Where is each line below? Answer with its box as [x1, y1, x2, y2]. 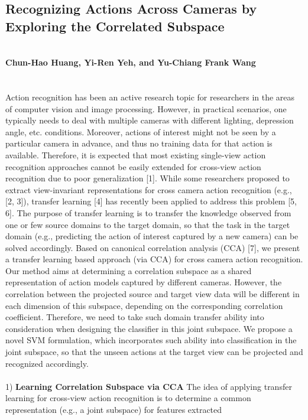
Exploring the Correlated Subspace [5, 17, 225, 35]
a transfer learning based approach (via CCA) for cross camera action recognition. [5, 253, 303, 265]
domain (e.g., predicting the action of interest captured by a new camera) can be [5, 230, 299, 242]
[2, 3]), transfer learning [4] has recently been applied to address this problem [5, [5, 195, 297, 207]
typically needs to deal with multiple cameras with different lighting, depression [5, 114, 294, 126]
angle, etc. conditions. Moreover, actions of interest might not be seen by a [5, 125, 276, 138]
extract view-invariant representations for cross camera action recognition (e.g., [5, 183, 292, 196]
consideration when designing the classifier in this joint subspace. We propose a [5, 322, 293, 334]
